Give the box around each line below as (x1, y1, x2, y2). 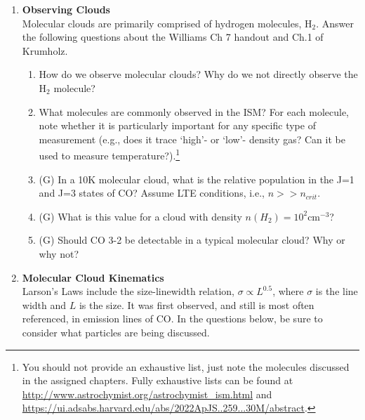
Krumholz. (22, 43, 68, 58)
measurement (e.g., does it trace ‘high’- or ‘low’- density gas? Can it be (39, 131, 345, 146)
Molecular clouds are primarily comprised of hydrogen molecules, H (22, 15, 312, 30)
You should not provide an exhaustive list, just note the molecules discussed (22, 359, 350, 374)
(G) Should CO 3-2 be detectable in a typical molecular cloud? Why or (39, 232, 345, 247)
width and (22, 297, 67, 312)
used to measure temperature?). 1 (39, 146, 180, 162)
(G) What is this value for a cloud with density (39, 209, 242, 223)
